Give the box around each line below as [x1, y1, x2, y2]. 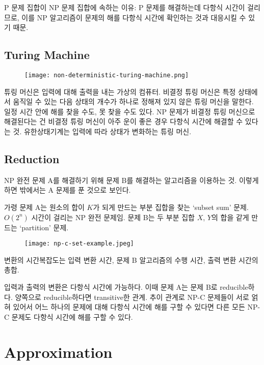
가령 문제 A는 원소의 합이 [4, 202, 85, 212]
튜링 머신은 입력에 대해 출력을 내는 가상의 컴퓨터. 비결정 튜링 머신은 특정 [4, 86, 236, 97]
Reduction [4, 151, 60, 166]
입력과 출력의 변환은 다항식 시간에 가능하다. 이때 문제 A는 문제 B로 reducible [4, 282, 248, 292]
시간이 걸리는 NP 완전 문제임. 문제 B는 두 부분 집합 [31, 211, 195, 222]
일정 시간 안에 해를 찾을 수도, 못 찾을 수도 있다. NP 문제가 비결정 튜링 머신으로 [4, 106, 255, 116]
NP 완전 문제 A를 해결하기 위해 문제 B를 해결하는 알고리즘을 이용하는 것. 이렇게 [4, 174, 259, 185]
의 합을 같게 [211, 211, 249, 222]
